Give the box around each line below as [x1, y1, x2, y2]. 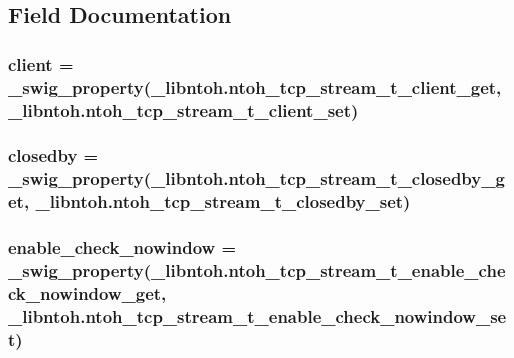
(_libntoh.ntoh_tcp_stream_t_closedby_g [143, 166, 505, 191]
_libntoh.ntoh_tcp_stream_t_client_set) [8, 97, 359, 122]
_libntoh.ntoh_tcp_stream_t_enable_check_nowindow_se [8, 303, 507, 328]
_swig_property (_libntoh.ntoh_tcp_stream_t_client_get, [8, 74, 502, 99]
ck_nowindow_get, [8, 280, 167, 305]
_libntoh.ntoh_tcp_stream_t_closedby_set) [35, 189, 411, 214]
